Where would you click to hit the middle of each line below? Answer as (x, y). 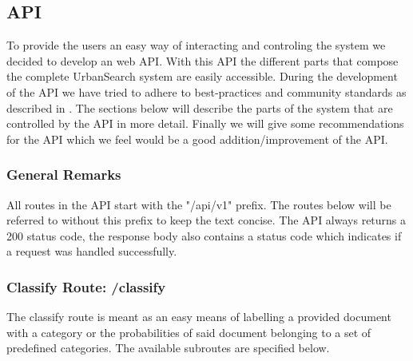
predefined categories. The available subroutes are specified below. (168, 348)
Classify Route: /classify (86, 286)
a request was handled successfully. (92, 251)
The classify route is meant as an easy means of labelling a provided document (199, 317)
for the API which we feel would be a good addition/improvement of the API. (197, 139)
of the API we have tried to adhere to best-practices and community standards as (206, 91)
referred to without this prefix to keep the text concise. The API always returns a (206, 220)
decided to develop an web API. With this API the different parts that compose (203, 60)
